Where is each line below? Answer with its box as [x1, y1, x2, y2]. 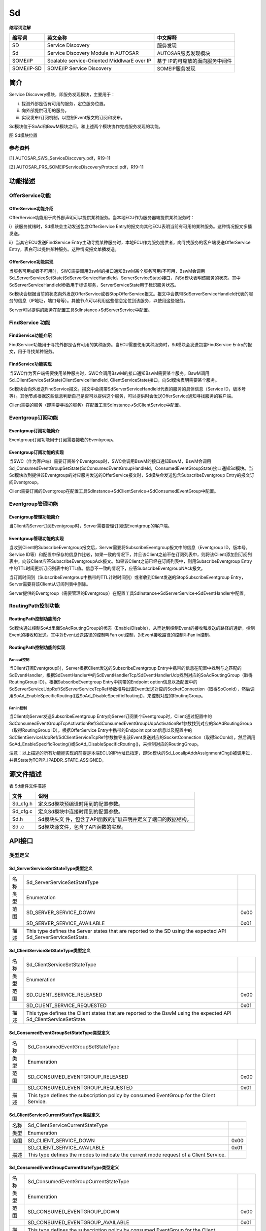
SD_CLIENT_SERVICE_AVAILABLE [28, 1144, 105, 1151]
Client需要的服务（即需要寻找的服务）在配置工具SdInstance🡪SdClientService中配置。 [9, 402, 183, 408]
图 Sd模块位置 [9, 132, 38, 138]
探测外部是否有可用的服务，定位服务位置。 [21, 100, 108, 106]
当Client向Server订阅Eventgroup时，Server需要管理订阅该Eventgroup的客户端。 [9, 522, 172, 529]
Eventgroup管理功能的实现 [9, 535, 64, 541]
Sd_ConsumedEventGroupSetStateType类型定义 [9, 1030, 110, 1036]
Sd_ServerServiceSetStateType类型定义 [9, 866, 93, 872]
